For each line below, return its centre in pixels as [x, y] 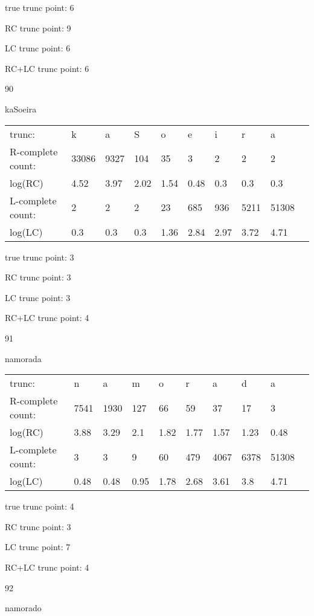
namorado [23, 608]
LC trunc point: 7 [38, 547]
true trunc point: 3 [40, 257]
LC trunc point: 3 [38, 297]
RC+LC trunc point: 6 [47, 68]
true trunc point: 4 [40, 506]
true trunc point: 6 [40, 7]
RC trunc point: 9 [38, 28]
